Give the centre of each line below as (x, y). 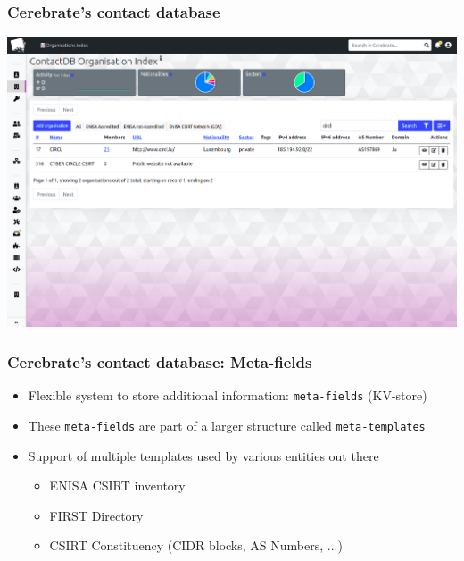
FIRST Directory (96, 515)
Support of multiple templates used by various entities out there (203, 455)
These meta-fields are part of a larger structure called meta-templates (227, 425)
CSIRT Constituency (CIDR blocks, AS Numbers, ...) (196, 545)
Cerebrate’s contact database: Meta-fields (160, 361)
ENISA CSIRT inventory (117, 486)
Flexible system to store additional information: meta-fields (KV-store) (228, 395)
